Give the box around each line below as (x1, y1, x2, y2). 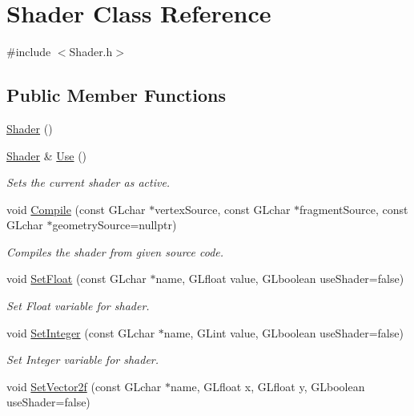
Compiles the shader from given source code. (6, 243, 224, 260)
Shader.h (69, 43, 113, 60)
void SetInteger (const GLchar (6, 324, 155, 341)
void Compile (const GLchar (6, 200, 146, 217)
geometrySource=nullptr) (52, 216, 177, 233)
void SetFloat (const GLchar (6, 270, 147, 287)
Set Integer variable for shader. (6, 351, 159, 368)
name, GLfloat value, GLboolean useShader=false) (155, 270, 404, 287)
